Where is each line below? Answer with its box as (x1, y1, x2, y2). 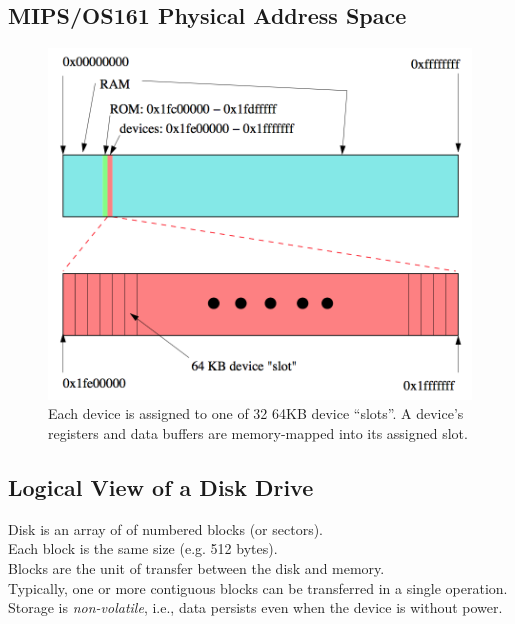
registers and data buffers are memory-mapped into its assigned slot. (48, 422, 468, 443)
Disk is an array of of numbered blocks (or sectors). (8, 518, 323, 539)
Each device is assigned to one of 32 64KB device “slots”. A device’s (48, 403, 464, 424)
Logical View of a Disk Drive (8, 471, 314, 502)
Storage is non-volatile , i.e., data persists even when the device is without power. (8, 597, 503, 618)
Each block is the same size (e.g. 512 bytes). (8, 538, 278, 559)
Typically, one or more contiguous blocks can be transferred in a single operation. (8, 577, 508, 598)
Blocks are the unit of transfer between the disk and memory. (8, 557, 385, 578)
